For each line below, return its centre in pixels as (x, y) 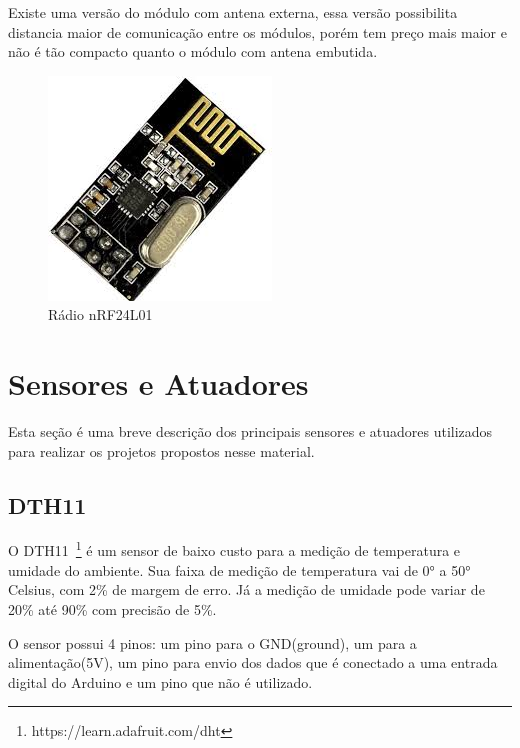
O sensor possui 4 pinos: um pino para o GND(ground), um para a (212, 642)
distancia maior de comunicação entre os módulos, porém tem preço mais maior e (257, 31)
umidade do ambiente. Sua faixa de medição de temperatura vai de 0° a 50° (239, 569)
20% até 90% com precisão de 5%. (112, 608)
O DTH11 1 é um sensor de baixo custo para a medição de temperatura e (234, 549)
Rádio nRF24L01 (100, 314)
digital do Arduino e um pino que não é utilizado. (160, 681)
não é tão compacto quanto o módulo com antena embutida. (193, 51)
